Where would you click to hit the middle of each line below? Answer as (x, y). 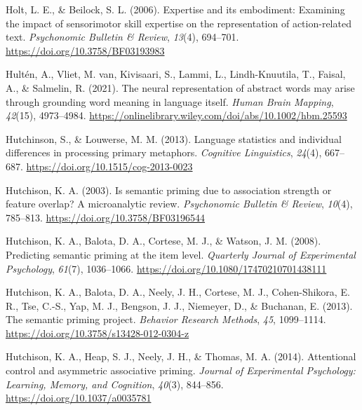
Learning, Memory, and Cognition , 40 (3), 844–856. (115, 384)
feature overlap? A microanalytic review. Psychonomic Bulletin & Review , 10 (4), (179, 204)
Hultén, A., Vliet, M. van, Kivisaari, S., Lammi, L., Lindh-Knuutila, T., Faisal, (176, 74)
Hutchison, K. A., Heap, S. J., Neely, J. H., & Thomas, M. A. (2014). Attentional (181, 356)
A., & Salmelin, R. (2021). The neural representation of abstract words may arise (180, 87)
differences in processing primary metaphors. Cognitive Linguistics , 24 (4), (164, 152)
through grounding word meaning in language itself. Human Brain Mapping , (170, 101)
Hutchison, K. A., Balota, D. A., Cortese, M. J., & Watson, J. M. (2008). (163, 241)
